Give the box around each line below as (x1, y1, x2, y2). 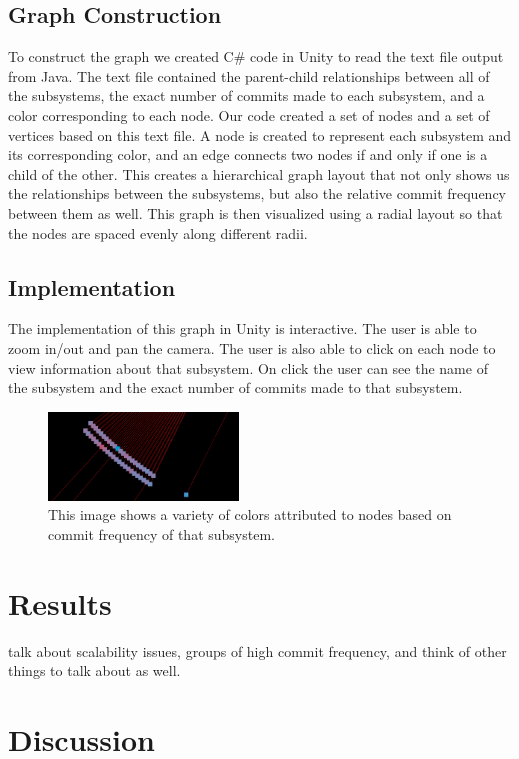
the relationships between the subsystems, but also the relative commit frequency (8, 183, 507, 204)
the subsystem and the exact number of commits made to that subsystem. (8, 377, 463, 398)
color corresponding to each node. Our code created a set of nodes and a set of (8, 104, 490, 125)
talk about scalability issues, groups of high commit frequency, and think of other (8, 640, 507, 661)
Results (8, 582, 112, 623)
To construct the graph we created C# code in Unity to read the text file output (8, 46, 504, 67)
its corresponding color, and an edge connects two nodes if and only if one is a (8, 144, 488, 165)
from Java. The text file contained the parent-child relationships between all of (8, 65, 490, 86)
